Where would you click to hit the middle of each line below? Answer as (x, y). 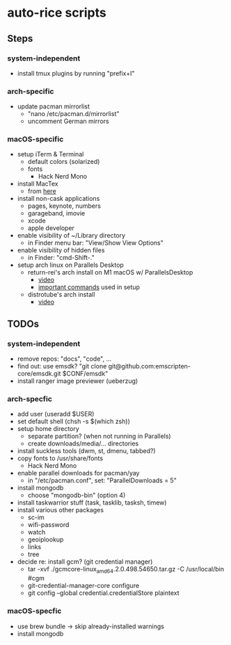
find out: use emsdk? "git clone (62, 366)
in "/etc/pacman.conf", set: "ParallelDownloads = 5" (102, 480)
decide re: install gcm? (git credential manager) (85, 562)
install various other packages (61, 510)
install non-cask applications (58, 199)
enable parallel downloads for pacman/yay (78, 473)
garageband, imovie (56, 213)
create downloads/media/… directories (83, 443)
